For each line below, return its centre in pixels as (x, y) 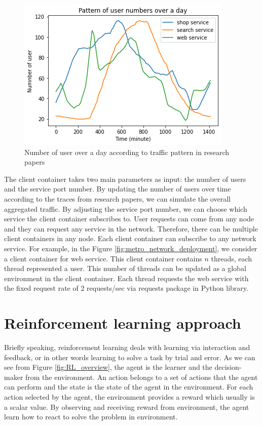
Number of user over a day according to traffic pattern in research (127, 152)
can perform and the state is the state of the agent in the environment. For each (129, 387)
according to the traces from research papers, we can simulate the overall (117, 198)
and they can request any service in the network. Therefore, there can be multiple (131, 228)
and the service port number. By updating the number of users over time (118, 189)
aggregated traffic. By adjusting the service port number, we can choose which (126, 208)
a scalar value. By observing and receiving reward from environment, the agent (127, 407)
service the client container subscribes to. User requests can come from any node (129, 219)
